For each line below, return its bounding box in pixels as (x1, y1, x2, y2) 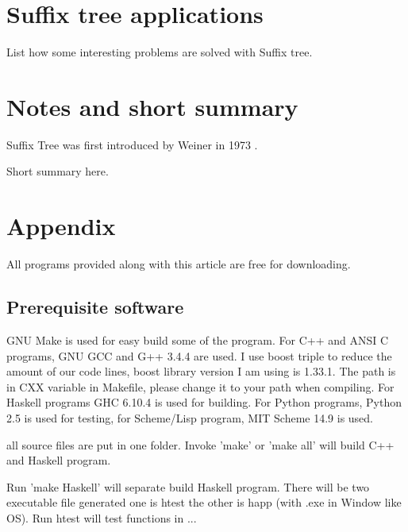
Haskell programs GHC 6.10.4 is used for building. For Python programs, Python (6, 394, 402, 411)
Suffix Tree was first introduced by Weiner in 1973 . (6, 136, 258, 152)
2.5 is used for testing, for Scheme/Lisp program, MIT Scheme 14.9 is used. (6, 409, 373, 426)
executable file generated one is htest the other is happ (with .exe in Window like (6, 494, 402, 511)
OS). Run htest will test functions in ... (6, 509, 197, 526)
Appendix (6, 210, 116, 242)
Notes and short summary (6, 90, 298, 122)
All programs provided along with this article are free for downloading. (6, 256, 351, 272)
